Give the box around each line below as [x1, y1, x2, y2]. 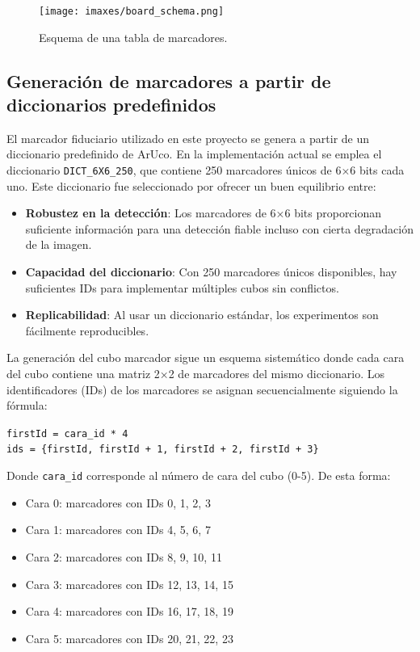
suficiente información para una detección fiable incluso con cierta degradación [25, 220, 414, 237]
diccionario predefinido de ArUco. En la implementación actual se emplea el [6, 145, 382, 162]
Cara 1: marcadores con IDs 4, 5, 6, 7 [25, 521, 211, 538]
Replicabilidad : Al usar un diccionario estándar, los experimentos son [25, 306, 379, 323]
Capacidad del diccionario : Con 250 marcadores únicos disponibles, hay [25, 263, 397, 280]
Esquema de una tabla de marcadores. [39, 28, 228, 45]
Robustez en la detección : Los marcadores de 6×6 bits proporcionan [25, 204, 382, 221]
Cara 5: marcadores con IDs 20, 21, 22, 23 [25, 629, 233, 646]
